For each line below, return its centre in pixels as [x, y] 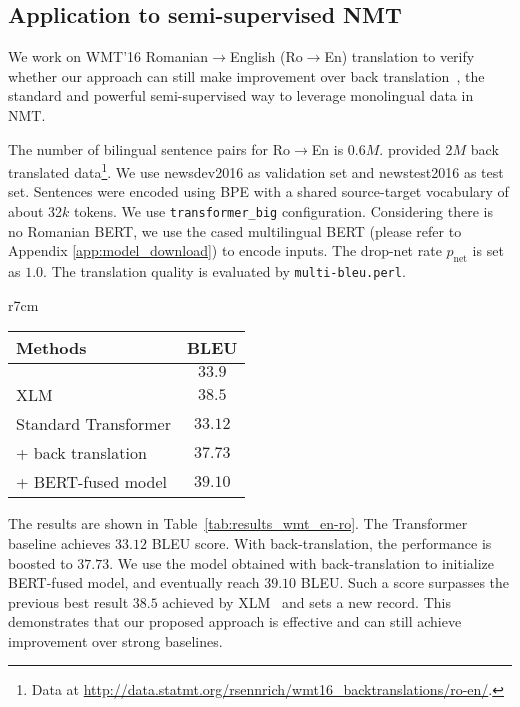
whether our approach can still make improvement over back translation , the [246, 75]
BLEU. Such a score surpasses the [405, 582]
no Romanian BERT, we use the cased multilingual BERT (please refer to [235, 230]
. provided [410, 148]
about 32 [35, 211]
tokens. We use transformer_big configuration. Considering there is [283, 211]
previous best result [68, 601]
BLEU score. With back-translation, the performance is [321, 542]
